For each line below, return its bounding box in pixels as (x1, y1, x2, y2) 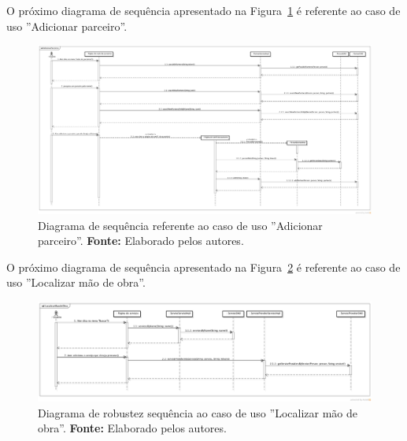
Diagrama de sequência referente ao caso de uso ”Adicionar (38, 217, 323, 233)
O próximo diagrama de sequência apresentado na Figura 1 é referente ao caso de (6, 2, 401, 18)
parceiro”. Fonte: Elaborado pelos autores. (38, 232, 244, 249)
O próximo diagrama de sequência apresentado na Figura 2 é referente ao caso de (6, 258, 401, 275)
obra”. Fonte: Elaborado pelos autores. (38, 420, 227, 436)
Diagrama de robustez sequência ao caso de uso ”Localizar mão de (38, 404, 357, 421)
